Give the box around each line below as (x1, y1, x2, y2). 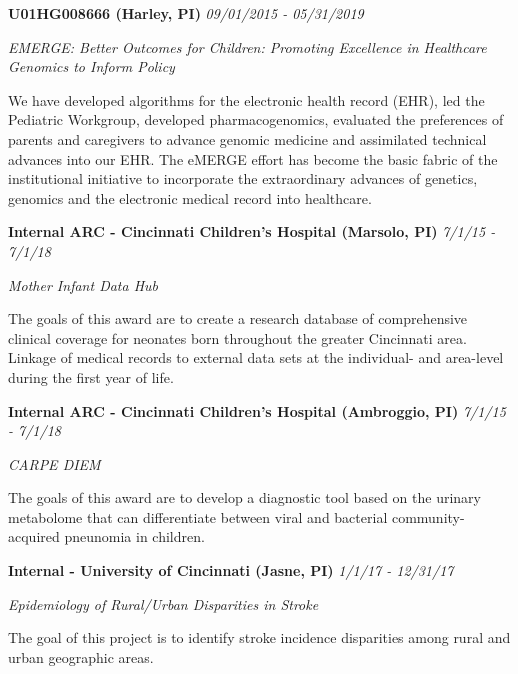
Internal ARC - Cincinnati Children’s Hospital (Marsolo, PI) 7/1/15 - (8, 221, 496, 242)
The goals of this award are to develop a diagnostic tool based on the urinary (8, 487, 481, 508)
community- (391, 506, 465, 527)
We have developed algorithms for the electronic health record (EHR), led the (8, 89, 485, 110)
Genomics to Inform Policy (8, 56, 175, 77)
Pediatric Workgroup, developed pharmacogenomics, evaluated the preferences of (8, 109, 504, 130)
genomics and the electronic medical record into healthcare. (8, 187, 372, 208)
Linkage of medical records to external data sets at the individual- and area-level (8, 347, 504, 368)
